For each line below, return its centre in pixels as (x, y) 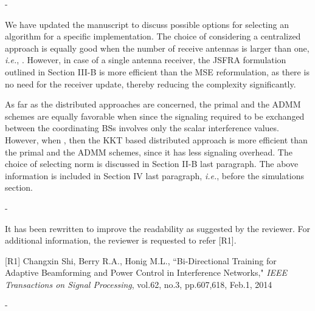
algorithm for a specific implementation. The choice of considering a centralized (153, 36)
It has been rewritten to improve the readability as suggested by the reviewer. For (158, 228)
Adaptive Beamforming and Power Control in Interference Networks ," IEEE (146, 272)
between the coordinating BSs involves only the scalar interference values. (142, 128)
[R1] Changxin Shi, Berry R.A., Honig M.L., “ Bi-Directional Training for (141, 260)
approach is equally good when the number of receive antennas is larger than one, (157, 48)
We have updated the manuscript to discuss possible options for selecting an (147, 24)
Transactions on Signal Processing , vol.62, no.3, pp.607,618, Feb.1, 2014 (139, 284)
